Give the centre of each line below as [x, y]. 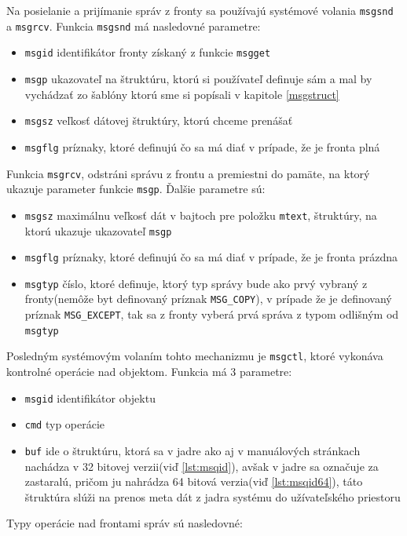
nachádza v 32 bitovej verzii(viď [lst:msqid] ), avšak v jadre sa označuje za [202, 466]
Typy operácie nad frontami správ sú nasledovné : [125, 523]
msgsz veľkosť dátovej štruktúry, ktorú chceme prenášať [159, 120]
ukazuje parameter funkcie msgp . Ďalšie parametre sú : [136, 189]
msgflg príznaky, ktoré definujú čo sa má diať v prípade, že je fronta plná [202, 146]
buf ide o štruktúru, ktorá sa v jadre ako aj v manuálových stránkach [192, 450]
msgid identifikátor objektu [90, 397]
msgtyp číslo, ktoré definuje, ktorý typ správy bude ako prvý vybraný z [196, 283]
